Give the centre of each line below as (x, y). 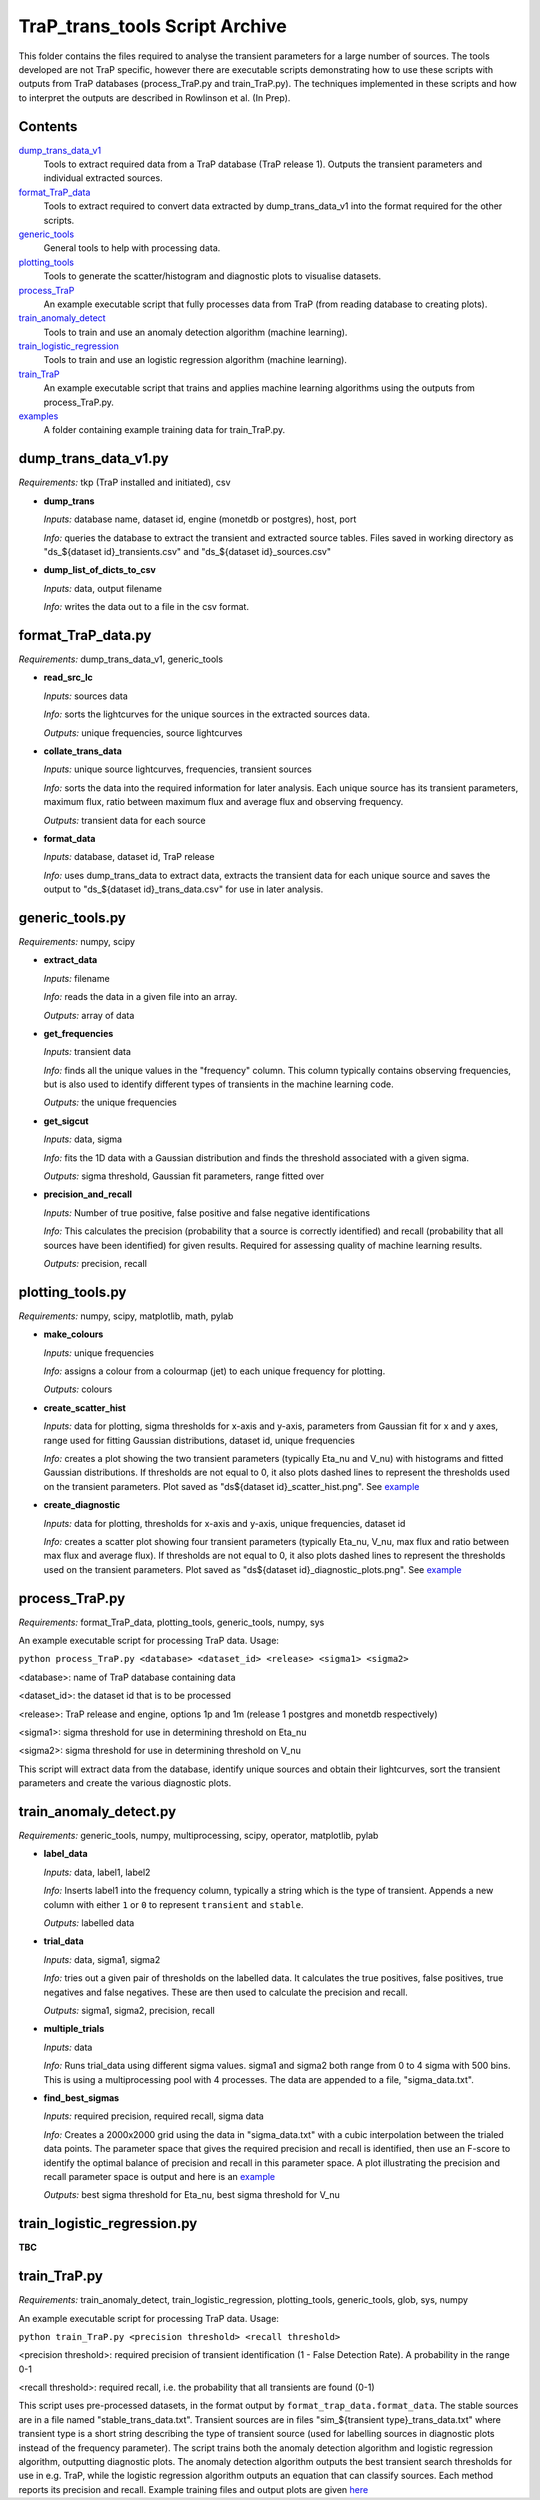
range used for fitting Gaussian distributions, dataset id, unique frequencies (199, 1440)
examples (38, 416)
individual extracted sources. (103, 178)
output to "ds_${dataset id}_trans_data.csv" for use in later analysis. (183, 889)
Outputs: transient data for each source (124, 820)
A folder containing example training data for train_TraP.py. (164, 430)
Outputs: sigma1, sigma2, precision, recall (129, 2010)
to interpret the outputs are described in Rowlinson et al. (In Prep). (154, 97)
